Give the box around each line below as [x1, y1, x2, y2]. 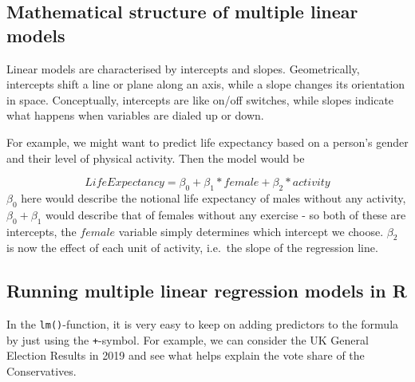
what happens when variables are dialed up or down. [6, 107, 264, 124]
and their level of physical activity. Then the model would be [6, 149, 305, 166]
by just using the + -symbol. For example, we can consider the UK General [6, 331, 369, 348]
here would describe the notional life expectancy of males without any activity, [21, 189, 406, 206]
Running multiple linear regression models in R [6, 278, 407, 303]
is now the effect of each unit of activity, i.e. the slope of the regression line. [6, 239, 378, 256]
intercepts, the [6, 223, 77, 239]
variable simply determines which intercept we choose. [118, 223, 384, 239]
